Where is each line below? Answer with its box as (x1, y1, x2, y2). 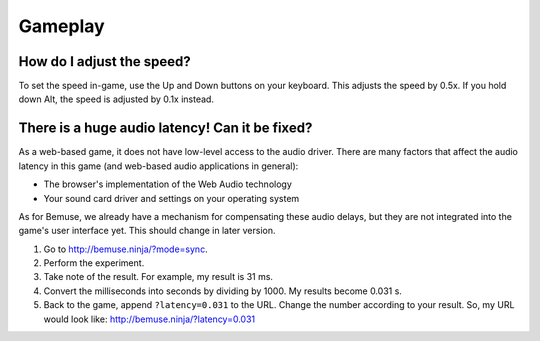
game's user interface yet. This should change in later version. (18, 225, 276, 237)
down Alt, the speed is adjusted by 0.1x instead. (18, 93, 215, 105)
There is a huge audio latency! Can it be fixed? (18, 120, 313, 137)
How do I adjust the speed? (18, 53, 191, 70)
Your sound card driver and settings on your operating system (43, 192, 300, 204)
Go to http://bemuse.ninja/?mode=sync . (43, 243, 209, 255)
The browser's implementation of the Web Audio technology (43, 178, 292, 190)
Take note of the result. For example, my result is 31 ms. (43, 271, 274, 283)
